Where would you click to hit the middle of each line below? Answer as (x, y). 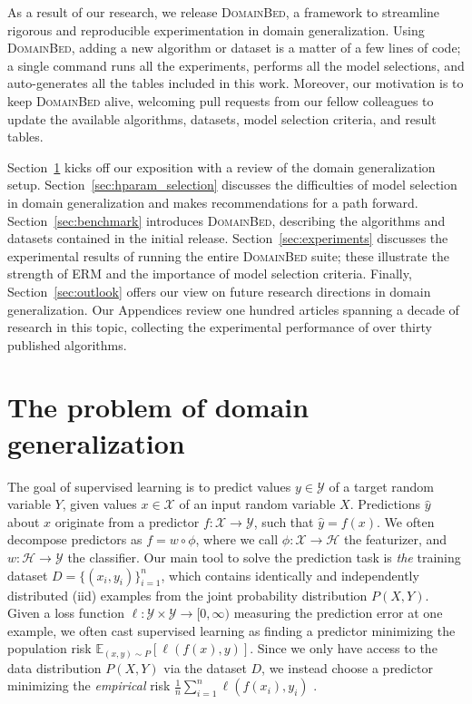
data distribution (54, 667)
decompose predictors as (75, 539)
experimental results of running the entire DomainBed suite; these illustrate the (228, 255)
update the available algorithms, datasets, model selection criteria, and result (222, 118)
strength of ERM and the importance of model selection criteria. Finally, (210, 274)
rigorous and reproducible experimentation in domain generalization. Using (216, 29)
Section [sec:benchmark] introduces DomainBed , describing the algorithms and (226, 220)
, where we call (237, 539)
